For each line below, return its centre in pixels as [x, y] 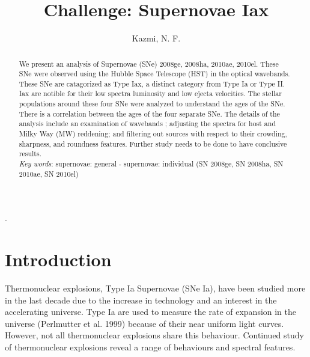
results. [30, 154]
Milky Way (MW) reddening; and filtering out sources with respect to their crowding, [153, 134]
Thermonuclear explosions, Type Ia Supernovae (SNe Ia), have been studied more [155, 288]
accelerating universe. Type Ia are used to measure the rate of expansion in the [151, 312]
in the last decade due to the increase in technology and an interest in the [141, 300]
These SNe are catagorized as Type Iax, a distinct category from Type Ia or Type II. [152, 83]
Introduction [58, 259]
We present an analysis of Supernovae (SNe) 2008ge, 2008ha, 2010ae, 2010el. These [149, 63]
